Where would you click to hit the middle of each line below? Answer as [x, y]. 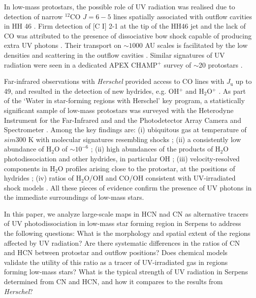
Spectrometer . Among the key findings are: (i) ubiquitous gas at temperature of [125, 130]
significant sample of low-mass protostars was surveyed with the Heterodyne [119, 110]
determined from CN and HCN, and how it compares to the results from [113, 281]
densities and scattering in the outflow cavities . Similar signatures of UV [114, 55]
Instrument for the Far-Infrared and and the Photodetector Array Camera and [123, 120]
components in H [30, 168]
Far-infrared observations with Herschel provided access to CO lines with [114, 81]
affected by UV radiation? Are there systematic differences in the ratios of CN [122, 242]
